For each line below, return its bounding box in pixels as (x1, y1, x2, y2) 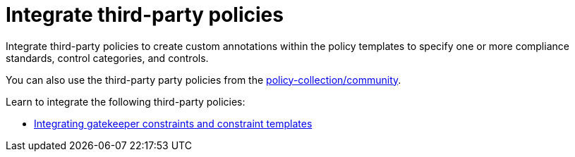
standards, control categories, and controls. (6, 51, 209, 64)
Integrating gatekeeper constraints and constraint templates (34, 117, 313, 130)
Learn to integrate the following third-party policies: (6, 95, 246, 108)
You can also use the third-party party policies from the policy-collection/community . (6, 73, 401, 86)
